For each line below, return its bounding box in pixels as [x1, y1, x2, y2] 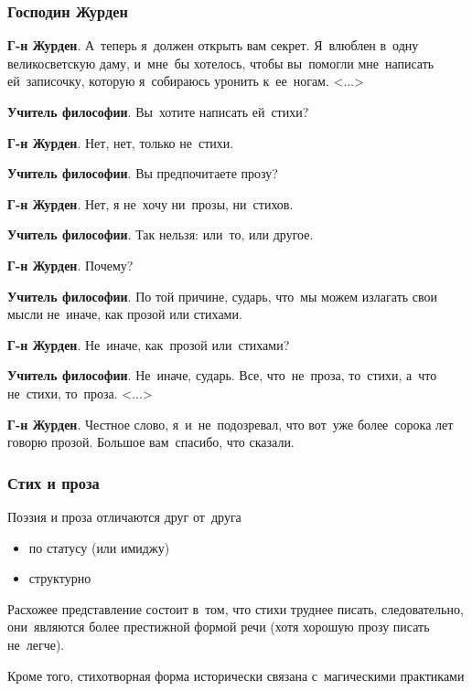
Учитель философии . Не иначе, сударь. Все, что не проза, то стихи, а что [7, 366, 437, 385]
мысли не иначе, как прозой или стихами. [7, 304, 242, 324]
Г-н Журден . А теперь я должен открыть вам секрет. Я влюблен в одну [7, 36, 419, 55]
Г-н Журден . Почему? [7, 255, 134, 274]
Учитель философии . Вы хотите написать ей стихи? [7, 102, 309, 121]
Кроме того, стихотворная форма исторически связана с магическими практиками [7, 665, 465, 685]
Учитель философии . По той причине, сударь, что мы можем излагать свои [7, 286, 438, 305]
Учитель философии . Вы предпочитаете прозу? [7, 164, 278, 183]
